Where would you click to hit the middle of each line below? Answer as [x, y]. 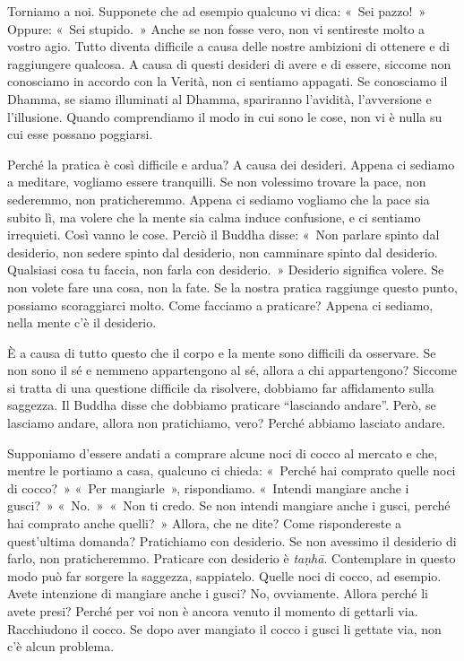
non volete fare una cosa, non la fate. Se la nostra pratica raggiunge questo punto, [232, 287]
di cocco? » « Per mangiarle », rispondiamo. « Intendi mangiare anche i [208, 487]
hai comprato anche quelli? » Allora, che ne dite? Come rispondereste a [205, 523]
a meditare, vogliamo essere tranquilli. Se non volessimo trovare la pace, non [217, 182]
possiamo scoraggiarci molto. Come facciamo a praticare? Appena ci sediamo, [220, 304]
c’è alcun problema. [61, 646]
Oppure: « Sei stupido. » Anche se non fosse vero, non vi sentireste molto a [216, 28]
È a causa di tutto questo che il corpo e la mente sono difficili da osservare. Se [222, 352]
